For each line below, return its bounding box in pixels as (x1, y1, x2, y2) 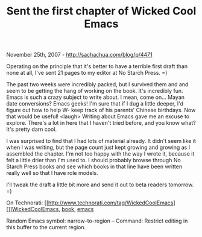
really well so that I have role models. (6, 169, 98, 177)
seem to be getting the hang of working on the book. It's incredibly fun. (6, 87, 183, 95)
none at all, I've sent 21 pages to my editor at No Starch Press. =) (6, 69, 168, 77)
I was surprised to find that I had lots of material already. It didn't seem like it (6, 137, 196, 145)
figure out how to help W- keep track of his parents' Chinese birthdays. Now (6, 107, 196, 114)
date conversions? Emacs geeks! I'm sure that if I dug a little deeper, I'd (6, 100, 184, 107)
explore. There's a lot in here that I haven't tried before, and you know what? (6, 119, 196, 127)
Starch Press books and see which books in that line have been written (6, 163, 183, 170)
